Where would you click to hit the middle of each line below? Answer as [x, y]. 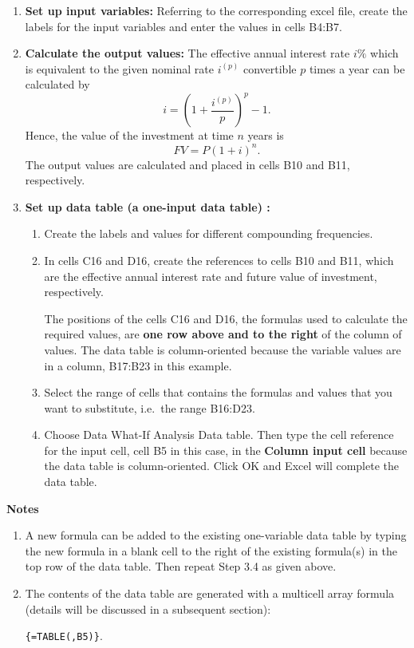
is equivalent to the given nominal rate [119, 68]
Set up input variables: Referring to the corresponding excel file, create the [216, 10]
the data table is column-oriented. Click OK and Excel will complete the [221, 466]
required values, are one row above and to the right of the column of [223, 334]
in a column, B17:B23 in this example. [138, 365]
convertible [270, 68]
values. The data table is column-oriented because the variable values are [223, 349]
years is [266, 135]
